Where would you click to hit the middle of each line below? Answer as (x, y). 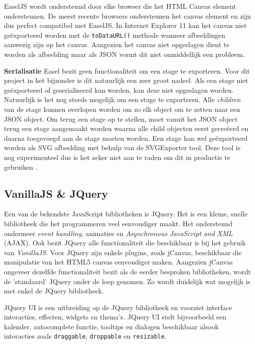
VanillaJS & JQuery (56, 193)
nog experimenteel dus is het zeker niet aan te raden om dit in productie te (117, 157)
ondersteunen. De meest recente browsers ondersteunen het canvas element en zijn (127, 15)
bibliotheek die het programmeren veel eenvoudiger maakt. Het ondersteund (118, 223)
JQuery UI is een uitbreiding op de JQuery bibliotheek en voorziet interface (118, 307)
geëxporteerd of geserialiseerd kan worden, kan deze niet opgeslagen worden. (119, 90)
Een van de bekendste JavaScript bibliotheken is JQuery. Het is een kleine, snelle (126, 214)
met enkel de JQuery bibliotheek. (54, 291)
